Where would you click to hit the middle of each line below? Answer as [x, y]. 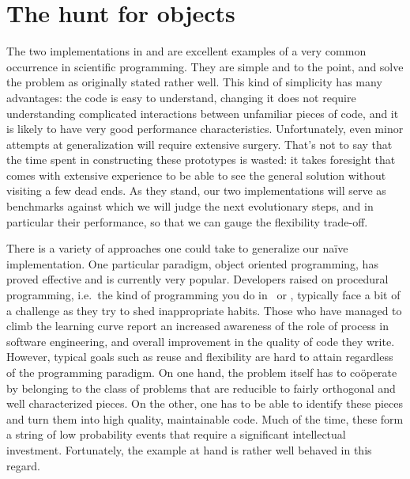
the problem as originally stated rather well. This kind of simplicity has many [194, 82]
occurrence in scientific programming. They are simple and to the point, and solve [205, 66]
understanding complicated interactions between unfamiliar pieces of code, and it [203, 113]
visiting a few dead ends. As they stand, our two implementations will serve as [196, 190]
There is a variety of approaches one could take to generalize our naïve [177, 248]
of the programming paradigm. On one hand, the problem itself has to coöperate [202, 372]
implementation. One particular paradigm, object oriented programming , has [192, 263]
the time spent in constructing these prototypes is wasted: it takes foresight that [201, 160]
